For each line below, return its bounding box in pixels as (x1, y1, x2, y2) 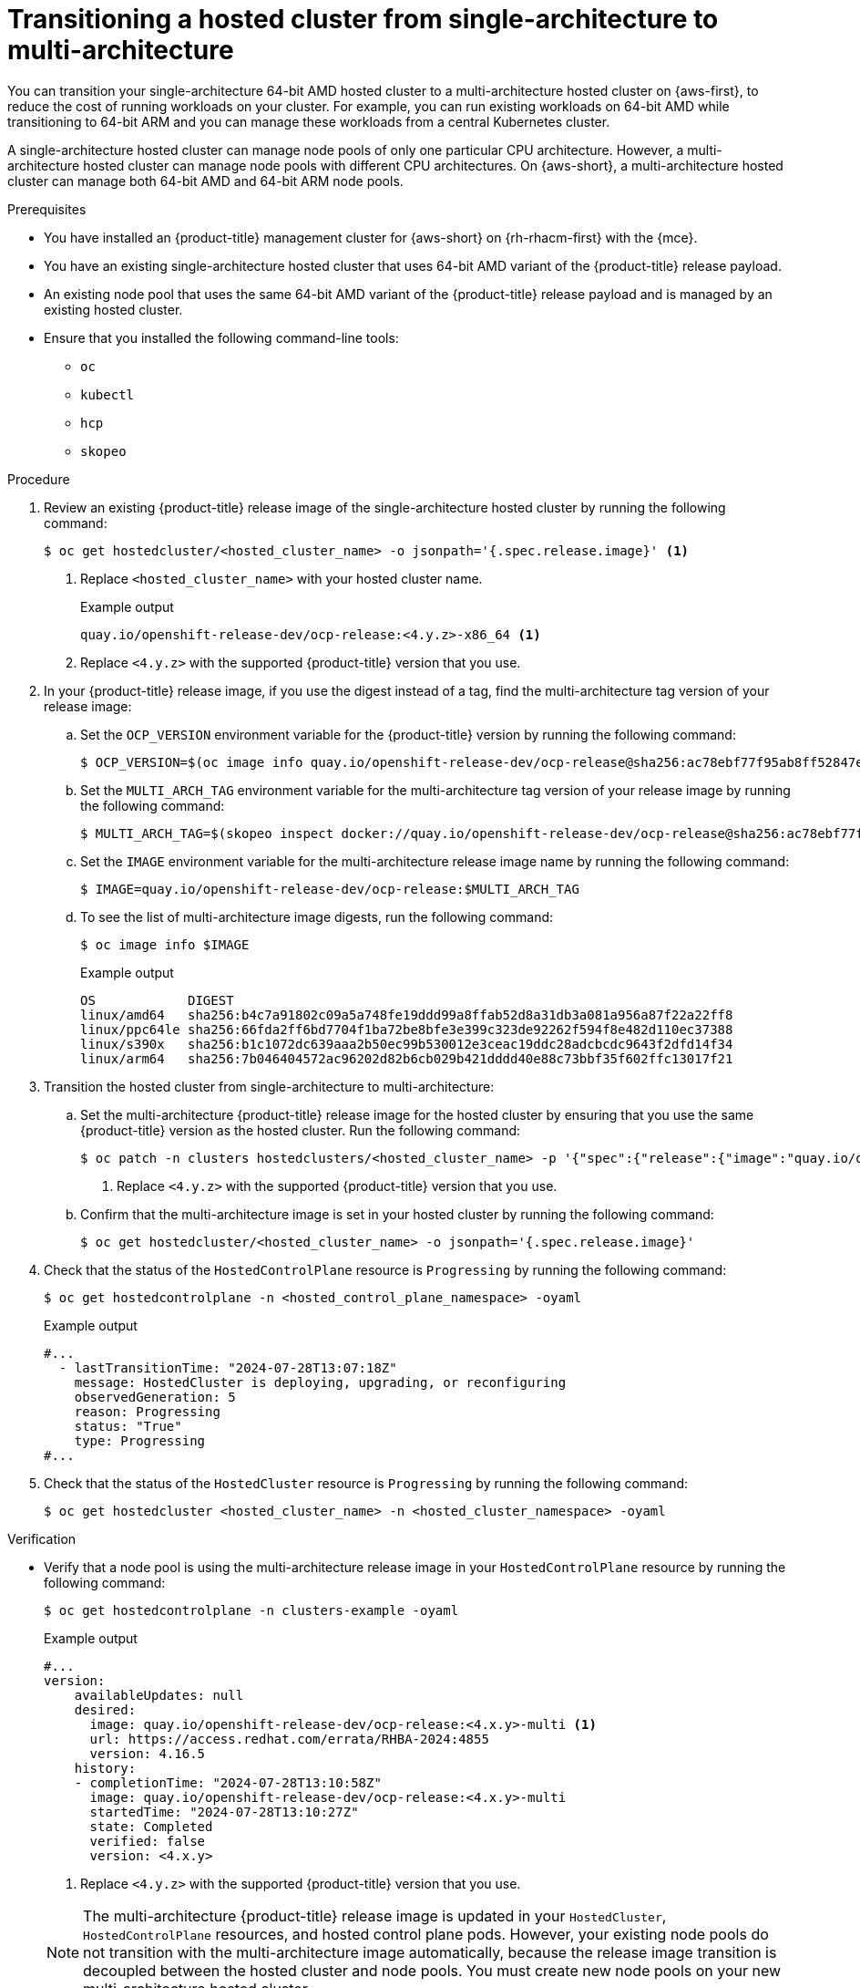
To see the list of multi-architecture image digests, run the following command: (80, 908, 554, 925)
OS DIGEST (80, 992, 234, 1008)
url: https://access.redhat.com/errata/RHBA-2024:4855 (89, 1731, 489, 1746)
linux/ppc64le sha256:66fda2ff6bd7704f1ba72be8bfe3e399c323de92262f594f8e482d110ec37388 (80, 1021, 733, 1037)
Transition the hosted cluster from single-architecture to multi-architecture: (44, 1078, 495, 1094)
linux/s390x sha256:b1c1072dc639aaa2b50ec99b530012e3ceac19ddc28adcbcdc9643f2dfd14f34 (80, 1036, 733, 1051)
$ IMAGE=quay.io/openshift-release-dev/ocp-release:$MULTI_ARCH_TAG (80, 881, 579, 896)
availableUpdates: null (74, 1687, 244, 1703)
